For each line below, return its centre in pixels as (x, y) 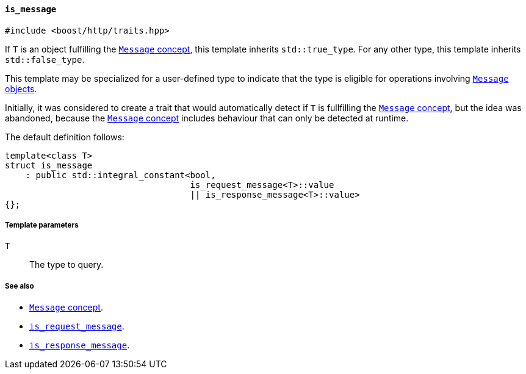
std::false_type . (45, 59)
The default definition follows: (65, 137)
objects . (21, 88)
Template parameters (42, 225)
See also (20, 286)
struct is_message (49, 165)
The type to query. (67, 265)
